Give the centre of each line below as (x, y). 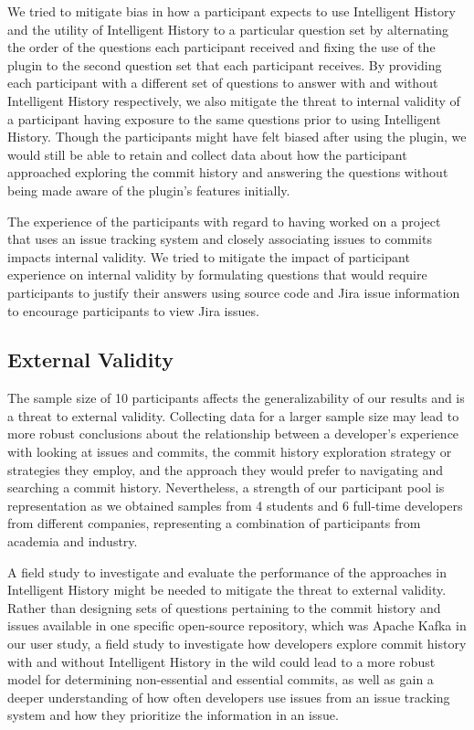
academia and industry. (73, 541)
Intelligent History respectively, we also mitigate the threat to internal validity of (234, 100)
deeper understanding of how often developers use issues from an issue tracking (229, 697)
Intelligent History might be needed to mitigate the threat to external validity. (227, 590)
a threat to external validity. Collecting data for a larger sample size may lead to (233, 415)
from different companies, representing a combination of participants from (214, 523)
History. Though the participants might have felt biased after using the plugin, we (237, 137)
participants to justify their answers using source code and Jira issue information (234, 292)
